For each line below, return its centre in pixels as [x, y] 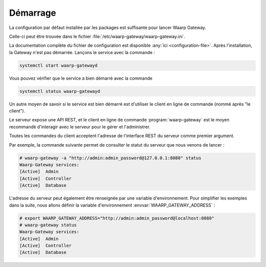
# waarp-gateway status [48, 225]
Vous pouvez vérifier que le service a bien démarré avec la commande [81, 78]
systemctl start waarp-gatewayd [59, 65]
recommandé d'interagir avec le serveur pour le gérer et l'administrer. [80, 127]
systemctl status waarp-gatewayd [60, 91]
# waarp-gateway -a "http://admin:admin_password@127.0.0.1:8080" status [110, 158]
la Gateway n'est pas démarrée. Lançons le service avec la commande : [82, 52]
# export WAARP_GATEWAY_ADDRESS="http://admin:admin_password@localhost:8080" [117, 218]
